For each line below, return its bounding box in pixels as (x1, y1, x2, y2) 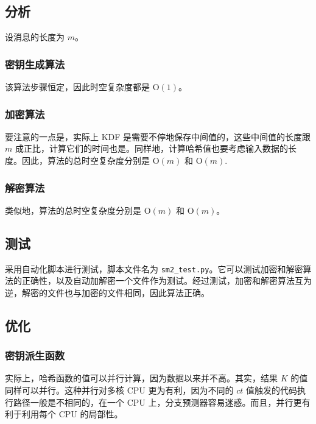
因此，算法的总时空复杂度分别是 (21, 154, 150, 167)
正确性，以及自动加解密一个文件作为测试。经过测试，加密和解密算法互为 (21, 274, 312, 287)
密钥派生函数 (5, 348, 65, 363)
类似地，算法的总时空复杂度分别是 (5, 203, 141, 216)
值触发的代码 (245, 384, 297, 397)
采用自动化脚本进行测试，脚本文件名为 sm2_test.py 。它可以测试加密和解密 (5, 262, 303, 275)
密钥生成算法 (5, 56, 65, 71)
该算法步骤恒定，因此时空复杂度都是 (5, 80, 150, 93)
